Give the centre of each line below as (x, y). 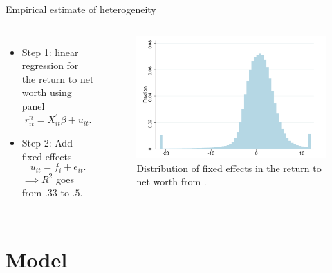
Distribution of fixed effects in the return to (229, 168)
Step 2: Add (47, 143)
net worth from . (172, 181)
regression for (50, 65)
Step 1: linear (50, 51)
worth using (47, 92)
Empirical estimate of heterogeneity (81, 9)
